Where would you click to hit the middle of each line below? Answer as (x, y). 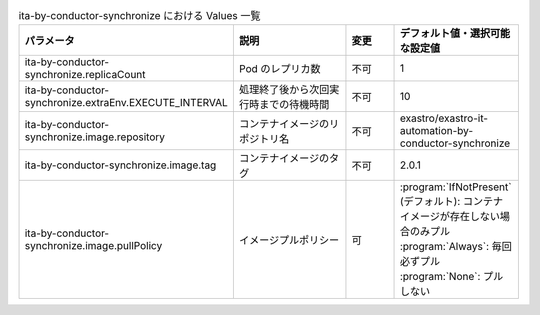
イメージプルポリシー (289, 240)
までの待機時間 (294, 105)
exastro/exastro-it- (444, 118)
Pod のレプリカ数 (279, 69)
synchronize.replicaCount (85, 75)
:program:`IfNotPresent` (455, 187)
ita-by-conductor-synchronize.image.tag (120, 165)
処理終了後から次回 (284, 90)
